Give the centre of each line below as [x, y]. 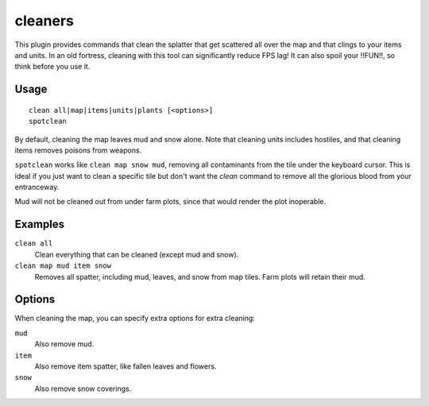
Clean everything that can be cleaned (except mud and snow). [137, 254]
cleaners [44, 21]
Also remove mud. [64, 344]
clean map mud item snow [63, 266]
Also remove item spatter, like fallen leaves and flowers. [126, 366]
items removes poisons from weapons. [78, 150]
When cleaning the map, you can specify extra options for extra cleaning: [135, 319]
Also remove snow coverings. [83, 389]
